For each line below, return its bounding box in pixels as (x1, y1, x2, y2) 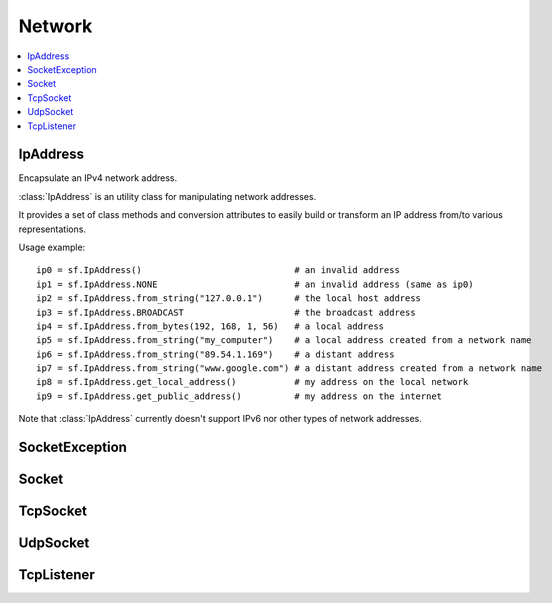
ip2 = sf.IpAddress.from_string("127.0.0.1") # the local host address (36, 293, 422, 304)
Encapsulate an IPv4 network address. (18, 172, 178, 184)
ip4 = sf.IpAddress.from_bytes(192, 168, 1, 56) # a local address (36, 320, 385, 332)
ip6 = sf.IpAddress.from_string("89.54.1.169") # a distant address (36, 348, 395, 360)
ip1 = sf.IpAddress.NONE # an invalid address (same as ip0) (36, 278, 474, 290)
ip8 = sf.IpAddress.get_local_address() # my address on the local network (36, 376, 469, 388)
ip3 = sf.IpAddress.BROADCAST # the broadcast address (36, 306, 416, 318)
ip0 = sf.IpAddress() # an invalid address (36, 265, 400, 276)
